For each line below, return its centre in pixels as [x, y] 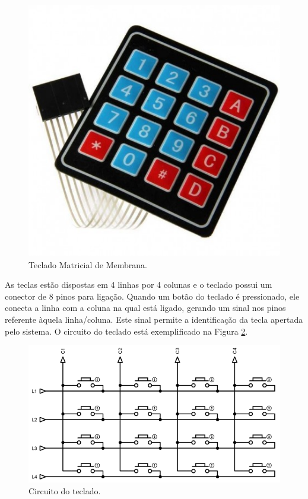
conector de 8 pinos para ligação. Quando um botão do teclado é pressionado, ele [152, 296]
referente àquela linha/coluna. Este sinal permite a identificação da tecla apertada [154, 319]
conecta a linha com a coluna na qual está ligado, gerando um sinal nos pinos [145, 308]
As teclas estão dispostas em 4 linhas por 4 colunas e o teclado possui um [139, 285]
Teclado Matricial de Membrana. [88, 264]
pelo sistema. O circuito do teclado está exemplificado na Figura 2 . [126, 331]
